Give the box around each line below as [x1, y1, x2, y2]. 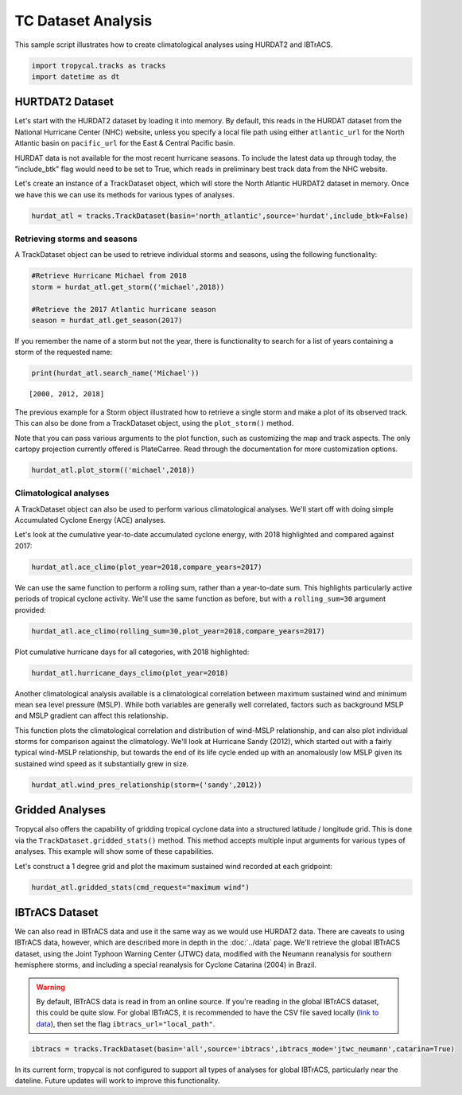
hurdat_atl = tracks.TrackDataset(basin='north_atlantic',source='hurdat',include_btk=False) [31, 211, 410, 220]
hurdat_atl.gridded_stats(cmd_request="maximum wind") [31, 883, 250, 891]
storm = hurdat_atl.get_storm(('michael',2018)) [31, 283, 225, 291]
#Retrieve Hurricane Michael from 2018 [31, 271, 187, 280]
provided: [14, 605, 47, 614]
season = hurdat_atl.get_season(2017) [31, 316, 183, 325]
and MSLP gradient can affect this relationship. [14, 711, 169, 720]
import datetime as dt [31, 72, 120, 81]
